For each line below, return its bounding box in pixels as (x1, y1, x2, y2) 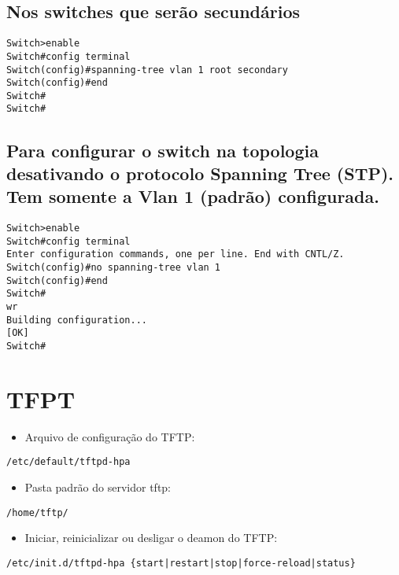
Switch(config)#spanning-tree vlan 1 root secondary (6, 64, 288, 76)
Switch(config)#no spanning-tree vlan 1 (6, 262, 221, 274)
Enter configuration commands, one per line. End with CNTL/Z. (6, 249, 345, 260)
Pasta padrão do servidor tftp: (24, 479, 172, 496)
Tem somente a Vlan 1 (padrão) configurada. (6, 184, 379, 208)
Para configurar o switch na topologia (6, 138, 319, 162)
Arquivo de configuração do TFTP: (24, 428, 195, 444)
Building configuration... (6, 314, 147, 326)
